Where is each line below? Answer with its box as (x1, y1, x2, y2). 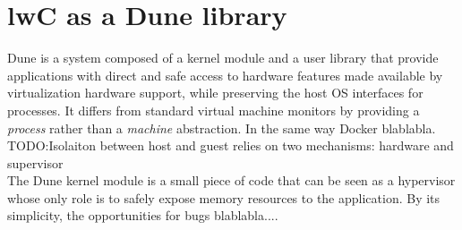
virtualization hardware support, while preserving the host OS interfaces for (7, 83, 423, 102)
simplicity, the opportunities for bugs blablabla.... (7, 206, 278, 225)
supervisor (7, 153, 64, 172)
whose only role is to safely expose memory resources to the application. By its (7, 188, 441, 207)
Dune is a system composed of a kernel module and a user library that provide (7, 48, 439, 67)
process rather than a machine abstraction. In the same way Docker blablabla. (7, 118, 436, 137)
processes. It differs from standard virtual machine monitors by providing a (7, 100, 420, 119)
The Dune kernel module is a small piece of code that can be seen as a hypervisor (7, 171, 456, 190)
